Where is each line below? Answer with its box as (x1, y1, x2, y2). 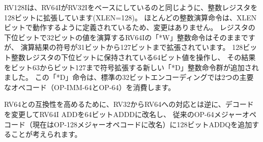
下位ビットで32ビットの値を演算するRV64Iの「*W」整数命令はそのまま (4, 32, 241, 42)
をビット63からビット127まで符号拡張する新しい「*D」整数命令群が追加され (4, 62, 259, 72)
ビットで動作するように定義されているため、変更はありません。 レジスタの (4, 22, 255, 33)
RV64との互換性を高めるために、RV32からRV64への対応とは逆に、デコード (4, 99, 254, 109)
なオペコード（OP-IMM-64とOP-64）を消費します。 (4, 81, 176, 92)
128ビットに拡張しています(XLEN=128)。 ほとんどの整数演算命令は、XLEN (4, 12, 257, 22)
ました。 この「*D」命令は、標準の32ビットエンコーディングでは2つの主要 (4, 72, 254, 82)
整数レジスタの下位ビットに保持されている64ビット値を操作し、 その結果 (11, 51, 256, 62)
